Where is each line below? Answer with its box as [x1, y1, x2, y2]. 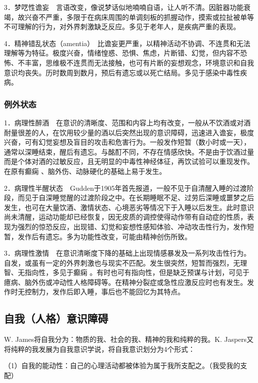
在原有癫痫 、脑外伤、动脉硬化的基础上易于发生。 [4, 165, 166, 176]
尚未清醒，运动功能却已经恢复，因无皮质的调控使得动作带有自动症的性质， [4, 212, 247, 222]
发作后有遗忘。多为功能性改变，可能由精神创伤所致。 [17, 231, 192, 241]
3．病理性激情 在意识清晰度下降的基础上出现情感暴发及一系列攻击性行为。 [4, 248, 251, 258]
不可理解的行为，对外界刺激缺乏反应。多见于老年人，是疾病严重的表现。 [4, 21, 240, 32]
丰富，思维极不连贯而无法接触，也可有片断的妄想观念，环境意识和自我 [24, 57, 254, 67]
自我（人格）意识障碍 [4, 311, 108, 326]
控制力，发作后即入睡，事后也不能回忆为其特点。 [24, 286, 185, 297]
